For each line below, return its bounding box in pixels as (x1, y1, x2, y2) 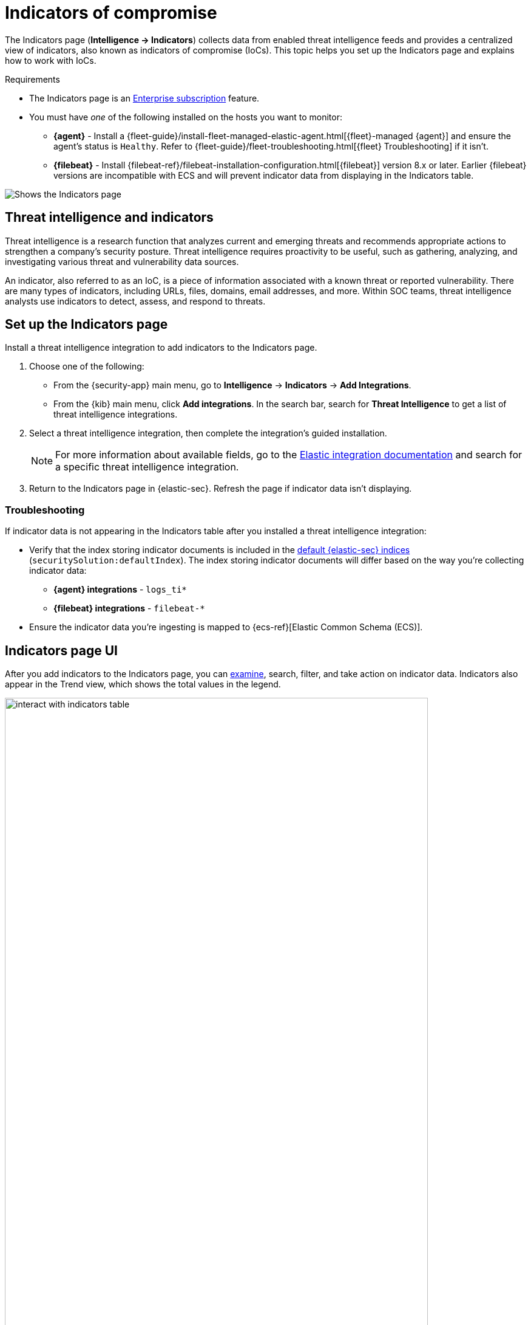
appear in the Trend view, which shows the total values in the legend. (5, 679, 281, 690)
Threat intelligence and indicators (5, 210, 214, 225)
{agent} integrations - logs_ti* (53, 584, 187, 595)
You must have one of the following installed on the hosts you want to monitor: (29, 111, 342, 122)
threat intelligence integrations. (53, 409, 178, 420)
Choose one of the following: (29, 361, 144, 372)
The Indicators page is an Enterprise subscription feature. (29, 92, 260, 103)
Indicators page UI (5, 642, 118, 658)
